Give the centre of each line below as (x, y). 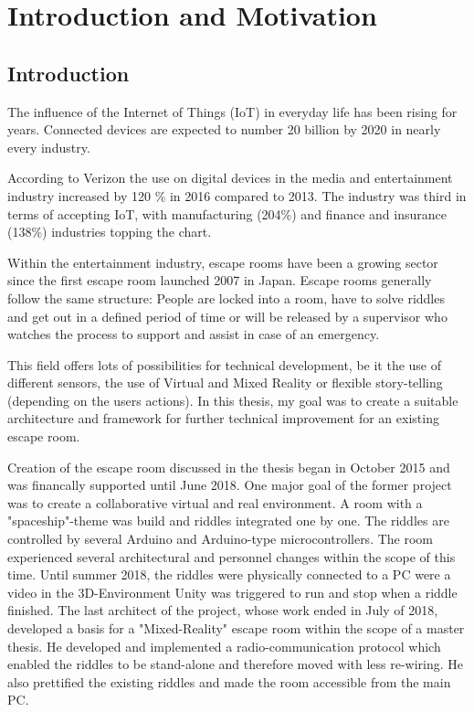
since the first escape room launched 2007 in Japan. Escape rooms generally (220, 280)
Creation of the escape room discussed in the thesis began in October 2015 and (229, 467)
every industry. (49, 147)
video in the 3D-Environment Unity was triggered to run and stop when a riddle (232, 592)
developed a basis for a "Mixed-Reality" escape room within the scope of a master (236, 628)
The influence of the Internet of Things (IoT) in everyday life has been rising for (232, 111)
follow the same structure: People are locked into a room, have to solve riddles (226, 298)
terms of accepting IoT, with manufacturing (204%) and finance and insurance (227, 213)
